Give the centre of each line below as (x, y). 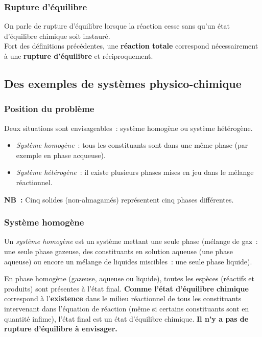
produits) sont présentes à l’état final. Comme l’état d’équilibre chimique (126, 288)
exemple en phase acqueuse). (61, 155)
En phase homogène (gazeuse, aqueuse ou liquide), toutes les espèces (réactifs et (129, 278)
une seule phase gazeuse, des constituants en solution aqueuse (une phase (118, 251)
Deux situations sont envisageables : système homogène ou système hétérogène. (128, 128)
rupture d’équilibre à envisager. (61, 329)
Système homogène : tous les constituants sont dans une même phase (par (132, 145)
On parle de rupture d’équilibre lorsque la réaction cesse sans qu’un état (117, 26)
